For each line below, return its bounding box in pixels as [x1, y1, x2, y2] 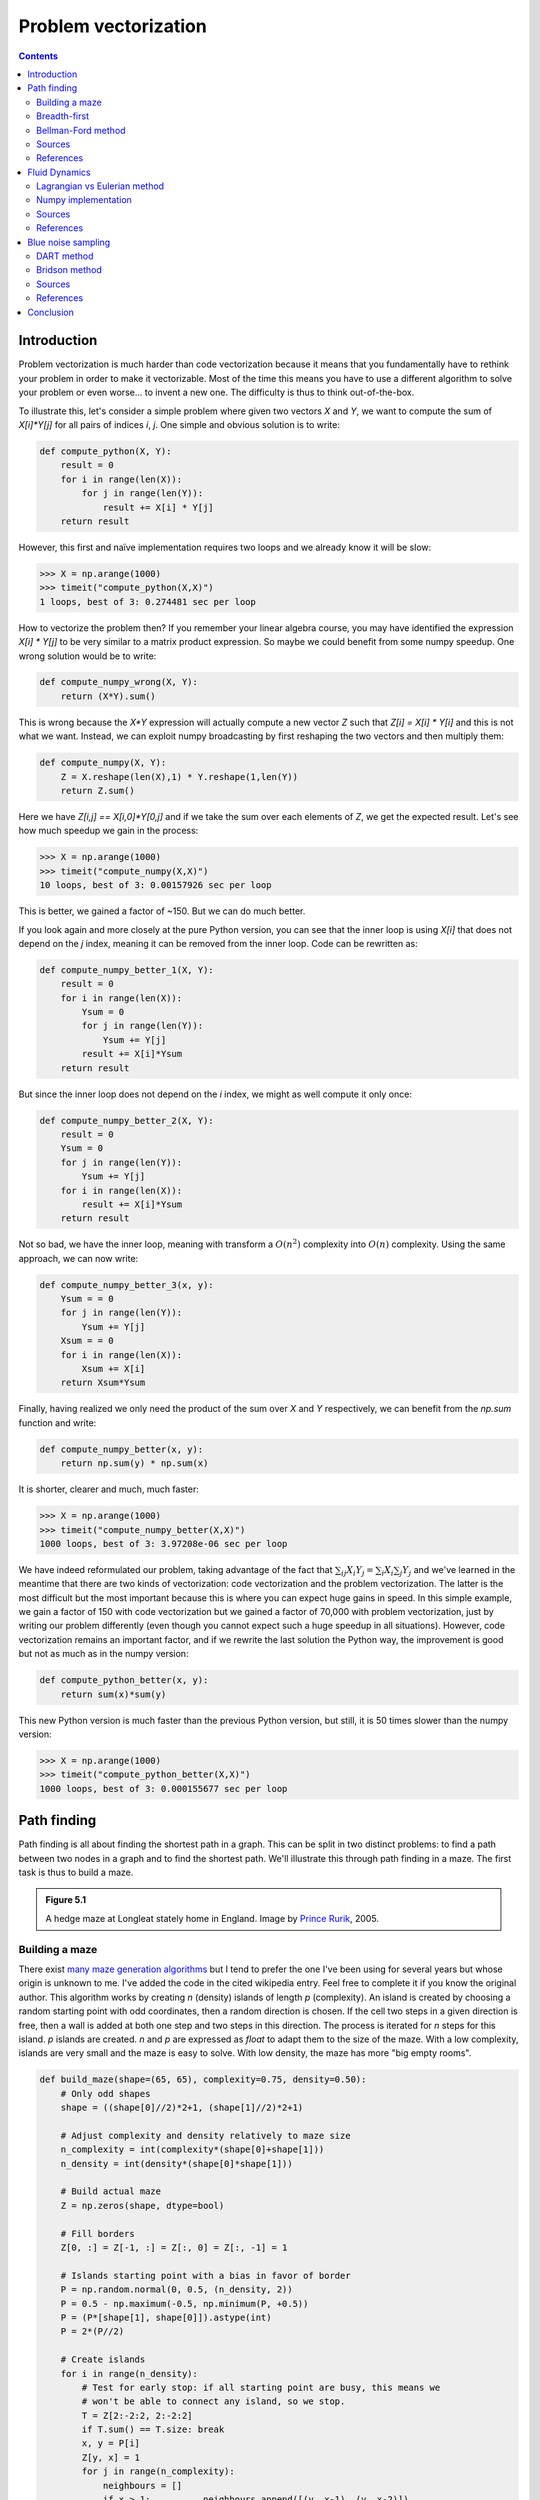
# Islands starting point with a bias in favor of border [60, 2270, 351, 2281]
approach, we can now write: [18, 1252, 139, 1264]
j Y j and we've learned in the [399, 1563, 516, 1578]
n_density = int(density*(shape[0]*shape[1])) [60, 2158, 294, 2169]
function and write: [18, 1416, 97, 1429]
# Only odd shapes [60, 2088, 151, 2099]
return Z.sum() [60, 785, 135, 797]
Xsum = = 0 [60, 1335, 114, 1347]
